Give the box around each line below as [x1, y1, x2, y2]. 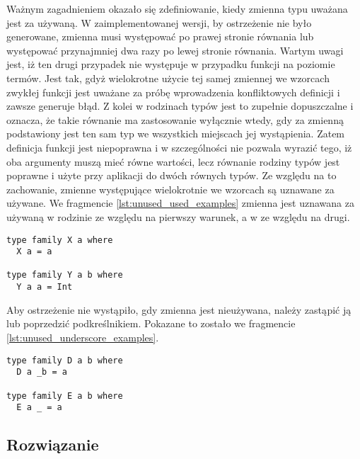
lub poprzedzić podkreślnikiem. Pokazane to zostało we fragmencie [6, 316, 296, 331]
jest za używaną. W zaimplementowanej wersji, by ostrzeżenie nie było [6, 15, 312, 30]
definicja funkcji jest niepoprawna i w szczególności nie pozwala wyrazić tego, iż [6, 140, 352, 154]
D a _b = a [16, 367, 67, 378]
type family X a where [6, 234, 113, 245]
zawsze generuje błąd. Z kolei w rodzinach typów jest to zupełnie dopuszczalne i [6, 98, 354, 113]
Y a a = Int [16, 282, 73, 293]
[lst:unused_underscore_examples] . [6, 329, 159, 344]
